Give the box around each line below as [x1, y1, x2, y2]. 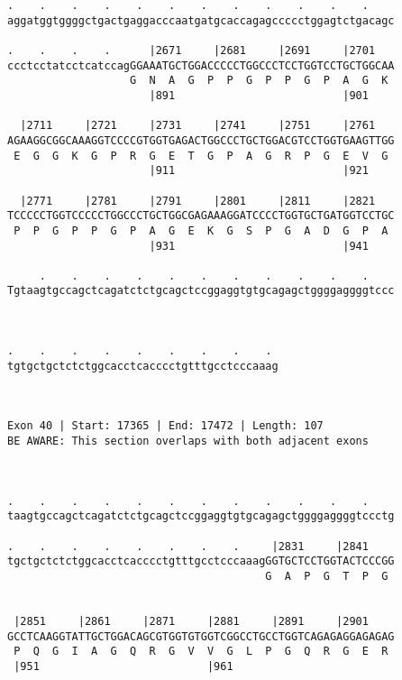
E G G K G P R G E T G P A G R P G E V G [14, 149, 388, 162]
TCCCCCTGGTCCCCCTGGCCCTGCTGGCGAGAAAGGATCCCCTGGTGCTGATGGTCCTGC [7, 209, 395, 223]
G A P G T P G [265, 569, 388, 583]
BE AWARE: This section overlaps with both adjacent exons [7, 435, 369, 448]
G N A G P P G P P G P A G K [130, 74, 388, 87]
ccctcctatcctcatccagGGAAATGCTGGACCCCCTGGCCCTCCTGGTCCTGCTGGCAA [7, 59, 395, 72]
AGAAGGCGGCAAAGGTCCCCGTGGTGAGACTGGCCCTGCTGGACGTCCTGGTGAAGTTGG [7, 133, 395, 147]
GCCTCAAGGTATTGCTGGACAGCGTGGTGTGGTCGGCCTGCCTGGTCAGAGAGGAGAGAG [7, 629, 395, 643]
